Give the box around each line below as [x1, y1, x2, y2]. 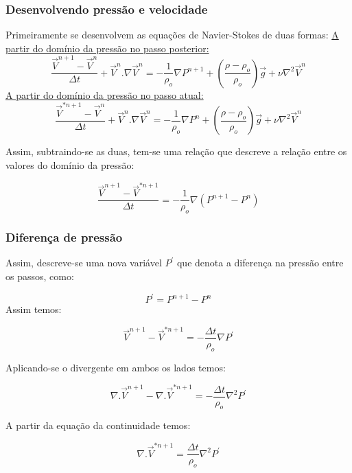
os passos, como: [5, 268, 74, 283]
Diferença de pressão [5, 229, 123, 246]
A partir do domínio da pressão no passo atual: [5, 87, 204, 102]
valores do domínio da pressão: [5, 157, 134, 172]
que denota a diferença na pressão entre [176, 255, 344, 270]
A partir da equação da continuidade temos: [5, 418, 191, 432]
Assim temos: [5, 302, 62, 316]
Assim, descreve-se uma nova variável [5, 255, 162, 270]
